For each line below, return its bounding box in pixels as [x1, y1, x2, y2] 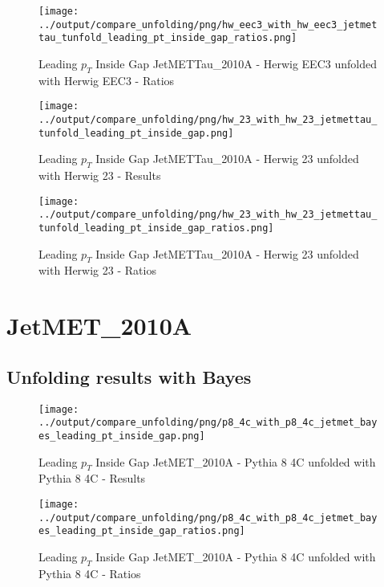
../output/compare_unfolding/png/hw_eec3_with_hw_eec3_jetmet [38, 18, 378, 31]
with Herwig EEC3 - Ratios [38, 71, 175, 88]
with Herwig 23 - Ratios [38, 262, 156, 279]
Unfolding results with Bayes [6, 364, 252, 389]
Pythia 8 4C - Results [38, 470, 146, 487]
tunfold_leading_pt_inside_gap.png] [38, 127, 234, 139]
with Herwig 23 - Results [38, 167, 161, 184]
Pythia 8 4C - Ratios [38, 565, 141, 581]
